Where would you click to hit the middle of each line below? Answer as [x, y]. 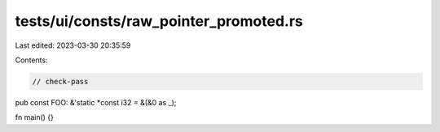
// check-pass [60, 81]
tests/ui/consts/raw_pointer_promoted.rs [159, 21]
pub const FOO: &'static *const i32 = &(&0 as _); [96, 102]
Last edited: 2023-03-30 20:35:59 [73, 45]
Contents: [31, 60]
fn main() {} [35, 117]
